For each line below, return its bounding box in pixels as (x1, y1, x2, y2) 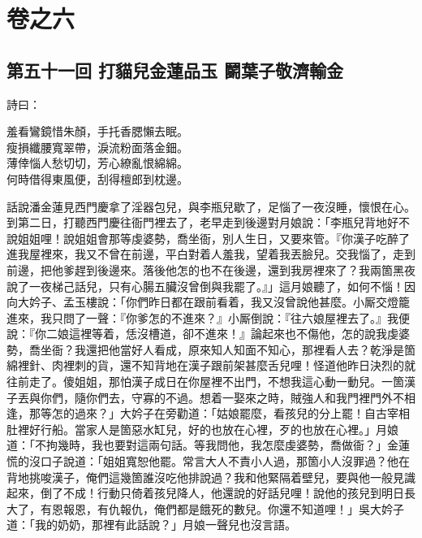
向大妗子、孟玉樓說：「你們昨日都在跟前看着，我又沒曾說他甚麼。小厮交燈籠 (6, 293, 410, 310)
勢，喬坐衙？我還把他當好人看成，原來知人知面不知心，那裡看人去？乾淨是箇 (6, 341, 416, 358)
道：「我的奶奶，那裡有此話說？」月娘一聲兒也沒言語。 (6, 516, 296, 533)
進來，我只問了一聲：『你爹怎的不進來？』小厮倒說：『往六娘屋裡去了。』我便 (6, 309, 410, 326)
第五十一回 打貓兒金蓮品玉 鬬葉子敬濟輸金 (6, 57, 344, 82)
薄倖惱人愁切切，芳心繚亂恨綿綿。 (6, 154, 188, 171)
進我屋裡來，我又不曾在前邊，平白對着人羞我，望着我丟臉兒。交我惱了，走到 (6, 245, 416, 262)
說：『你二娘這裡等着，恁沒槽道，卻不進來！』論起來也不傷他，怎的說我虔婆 (6, 325, 410, 342)
